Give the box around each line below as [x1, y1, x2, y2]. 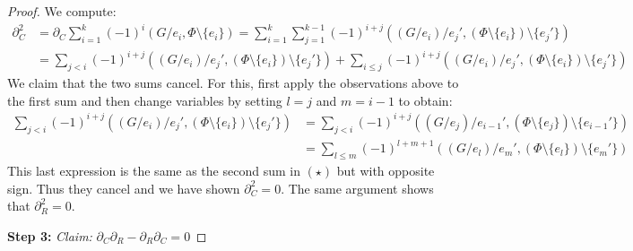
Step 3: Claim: [7, 226, 92, 245]
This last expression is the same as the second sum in [7, 161, 300, 180]
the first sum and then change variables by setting [7, 91, 282, 109]
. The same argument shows [281, 178, 434, 197]
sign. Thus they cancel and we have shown [7, 178, 240, 197]
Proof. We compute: [7, 2, 117, 20]
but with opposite [336, 161, 435, 180]
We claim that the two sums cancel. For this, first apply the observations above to [7, 74, 459, 92]
